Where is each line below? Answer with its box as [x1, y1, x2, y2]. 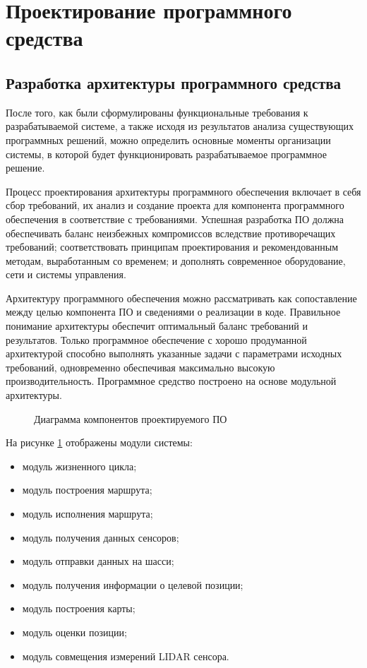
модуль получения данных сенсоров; [22, 530, 179, 544]
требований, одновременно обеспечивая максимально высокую [6, 359, 275, 374]
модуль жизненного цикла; [22, 458, 137, 473]
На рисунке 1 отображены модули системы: [6, 435, 193, 450]
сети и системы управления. [6, 267, 126, 282]
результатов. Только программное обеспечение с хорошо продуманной [6, 332, 307, 347]
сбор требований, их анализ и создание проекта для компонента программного [6, 198, 344, 213]
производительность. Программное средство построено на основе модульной [6, 374, 337, 388]
